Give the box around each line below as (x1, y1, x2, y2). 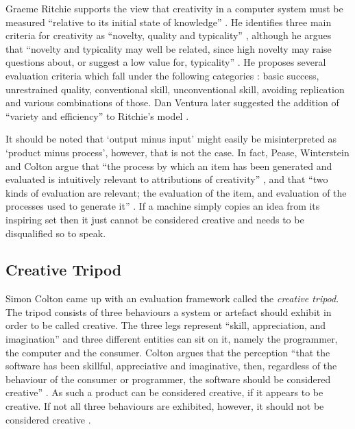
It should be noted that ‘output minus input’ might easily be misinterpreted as (5, 132, 337, 146)
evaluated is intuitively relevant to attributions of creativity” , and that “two (5, 172, 328, 186)
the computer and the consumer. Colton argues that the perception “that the (5, 345, 330, 359)
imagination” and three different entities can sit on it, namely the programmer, (5, 332, 338, 346)
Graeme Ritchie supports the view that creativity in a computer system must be (5, 1, 343, 15)
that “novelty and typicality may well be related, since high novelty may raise (5, 41, 332, 56)
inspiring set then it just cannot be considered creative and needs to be (5, 212, 304, 226)
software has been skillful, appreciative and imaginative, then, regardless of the (5, 358, 337, 373)
